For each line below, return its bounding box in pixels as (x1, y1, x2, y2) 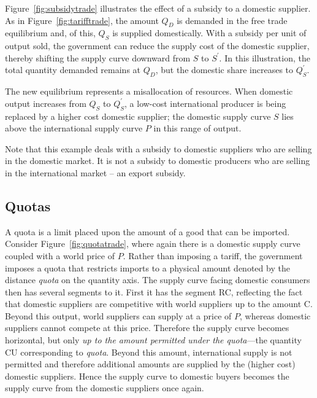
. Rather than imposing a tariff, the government (123, 249, 303, 262)
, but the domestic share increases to (155, 63, 294, 76)
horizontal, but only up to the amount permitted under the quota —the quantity (5, 334, 302, 346)
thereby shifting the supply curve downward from (5, 51, 191, 64)
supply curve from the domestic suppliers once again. (5, 381, 204, 394)
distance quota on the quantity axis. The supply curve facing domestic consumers (5, 273, 310, 286)
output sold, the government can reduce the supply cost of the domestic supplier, (5, 39, 310, 52)
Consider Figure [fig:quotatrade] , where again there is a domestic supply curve (5, 237, 300, 250)
